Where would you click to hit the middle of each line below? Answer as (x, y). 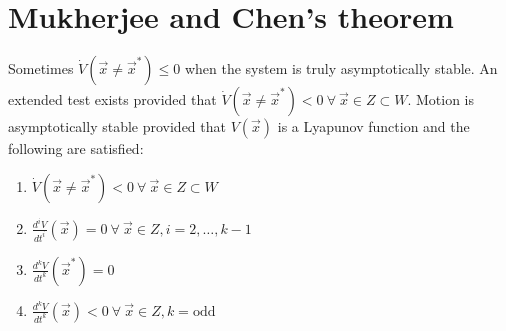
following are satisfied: (76, 148)
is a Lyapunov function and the (373, 126)
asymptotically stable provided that (117, 126)
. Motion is (440, 99)
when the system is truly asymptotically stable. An (341, 68)
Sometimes (41, 68)
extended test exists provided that (112, 99)
